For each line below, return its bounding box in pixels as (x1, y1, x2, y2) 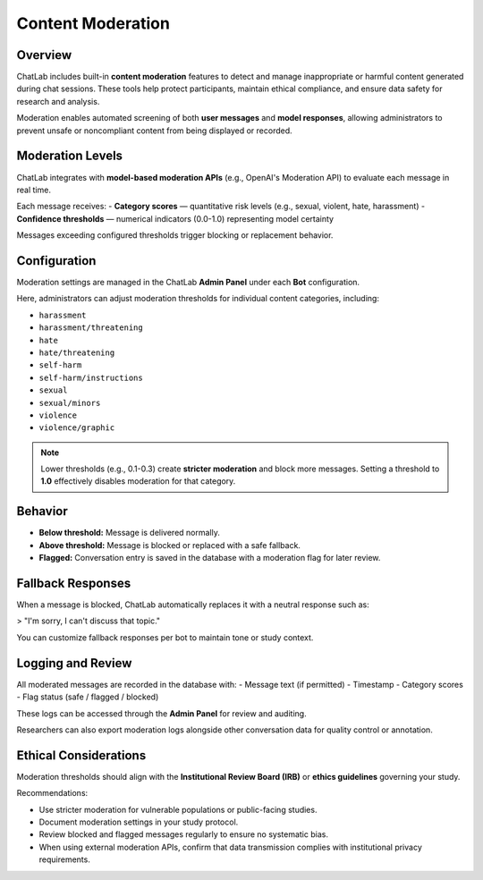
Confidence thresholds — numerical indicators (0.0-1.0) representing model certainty (16, 213, 335, 224)
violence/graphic (38, 423, 115, 433)
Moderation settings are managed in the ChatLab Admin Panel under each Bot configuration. (16, 277, 360, 287)
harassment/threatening (38, 323, 143, 333)
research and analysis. (16, 96, 100, 106)
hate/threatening (38, 347, 115, 358)
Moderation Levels (16, 148, 123, 164)
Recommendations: (16, 788, 89, 799)
